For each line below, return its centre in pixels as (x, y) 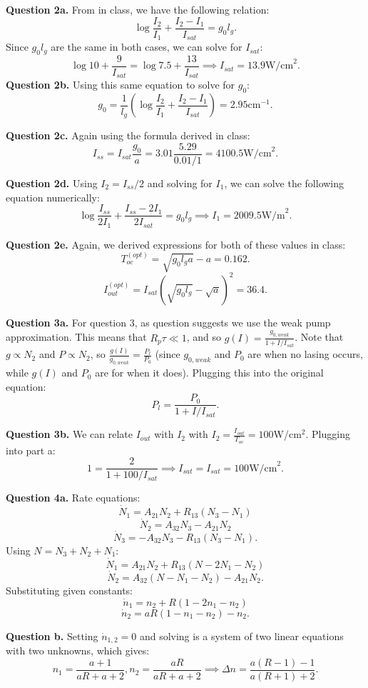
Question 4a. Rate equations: (73, 498)
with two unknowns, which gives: (78, 650)
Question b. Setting (52, 635)
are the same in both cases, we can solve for (147, 47)
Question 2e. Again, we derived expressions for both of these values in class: (176, 244)
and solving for (180, 183)
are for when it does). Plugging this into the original (209, 373)
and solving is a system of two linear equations (241, 635)
